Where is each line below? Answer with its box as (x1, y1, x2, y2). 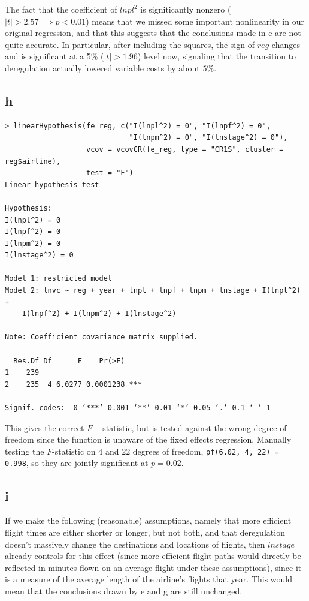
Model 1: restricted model (5, 274, 112, 283)
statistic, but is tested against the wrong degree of (102, 421, 287, 434)
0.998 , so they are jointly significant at (5, 456, 149, 469)
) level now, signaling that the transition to (137, 50, 296, 62)
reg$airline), (5, 157, 61, 166)
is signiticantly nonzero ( (140, 3, 231, 15)
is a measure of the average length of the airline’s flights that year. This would (5, 573, 293, 585)
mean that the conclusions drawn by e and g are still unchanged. (5, 584, 243, 597)
